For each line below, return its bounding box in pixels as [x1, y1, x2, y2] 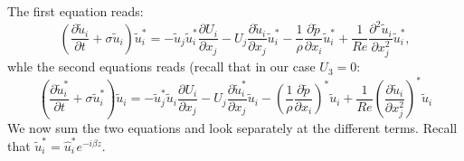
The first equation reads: [7, 2, 144, 20]
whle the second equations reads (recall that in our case [7, 57, 316, 76]
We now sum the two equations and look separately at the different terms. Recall [7, 118, 458, 137]
